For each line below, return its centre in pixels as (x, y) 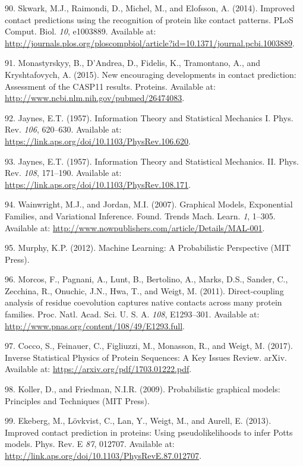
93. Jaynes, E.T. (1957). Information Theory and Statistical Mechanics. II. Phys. (152, 161)
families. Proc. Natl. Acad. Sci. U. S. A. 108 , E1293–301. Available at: (132, 314)
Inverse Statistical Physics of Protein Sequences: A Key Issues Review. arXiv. (146, 357)
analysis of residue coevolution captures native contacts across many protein (143, 302)
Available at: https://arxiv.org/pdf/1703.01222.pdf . (98, 369)
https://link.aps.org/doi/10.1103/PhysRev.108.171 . (98, 184)
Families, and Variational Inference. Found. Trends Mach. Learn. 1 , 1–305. (140, 215)
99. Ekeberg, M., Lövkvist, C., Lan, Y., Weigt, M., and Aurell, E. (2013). (138, 421)
